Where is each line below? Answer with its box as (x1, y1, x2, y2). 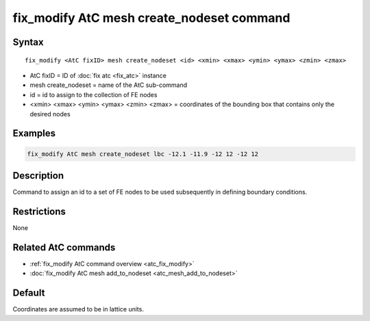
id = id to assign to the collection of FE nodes (29, 90, 158, 99)
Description (12, 170, 64, 181)
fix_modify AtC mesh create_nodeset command (12, 10, 291, 25)
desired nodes (29, 110, 71, 118)
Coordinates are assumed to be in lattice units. (12, 305, 144, 313)
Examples (12, 127, 56, 140)
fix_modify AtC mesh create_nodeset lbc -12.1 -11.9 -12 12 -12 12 (27, 150, 259, 157)
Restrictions (12, 205, 66, 217)
